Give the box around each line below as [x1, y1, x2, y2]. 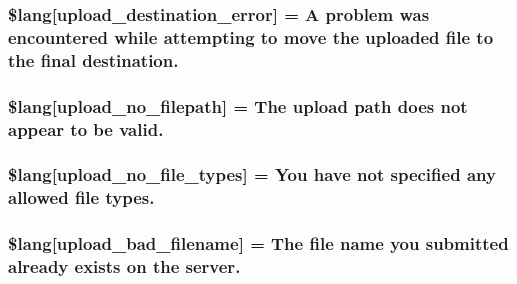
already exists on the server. [8, 254, 241, 279]
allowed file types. [8, 185, 155, 210]
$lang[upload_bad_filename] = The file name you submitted [8, 231, 509, 256]
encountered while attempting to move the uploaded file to [8, 24, 494, 49]
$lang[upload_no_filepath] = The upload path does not [8, 93, 468, 118]
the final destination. [8, 47, 179, 72]
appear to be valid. [8, 116, 164, 141]
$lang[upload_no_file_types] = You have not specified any [8, 162, 496, 187]
